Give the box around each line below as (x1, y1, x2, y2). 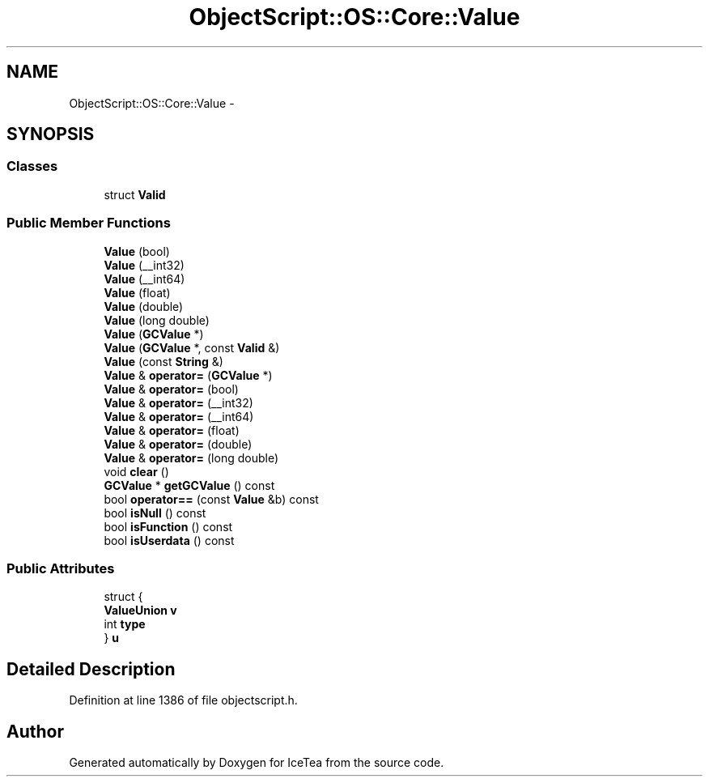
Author (6, 721, 64, 742)
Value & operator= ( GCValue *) (104, 368, 273, 382)
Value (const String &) (104, 354, 223, 368)
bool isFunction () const (104, 519, 233, 534)
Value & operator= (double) (104, 436, 253, 451)
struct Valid (104, 187, 166, 202)
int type (104, 617, 146, 632)
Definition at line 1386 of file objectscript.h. (69, 693, 298, 708)
